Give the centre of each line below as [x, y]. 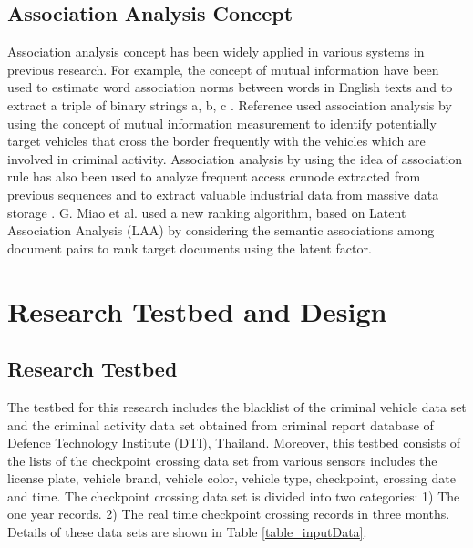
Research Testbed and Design [197, 310]
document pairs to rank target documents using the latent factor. [190, 248]
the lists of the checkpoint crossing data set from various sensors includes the [222, 460]
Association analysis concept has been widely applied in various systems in [216, 52]
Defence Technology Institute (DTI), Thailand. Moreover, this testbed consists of [234, 443]
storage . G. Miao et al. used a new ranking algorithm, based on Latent [207, 212]
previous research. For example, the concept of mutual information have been [223, 69]
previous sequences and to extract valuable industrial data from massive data [223, 194]
